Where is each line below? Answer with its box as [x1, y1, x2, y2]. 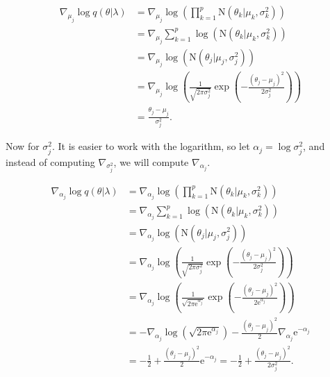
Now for [6, 139, 40, 153]
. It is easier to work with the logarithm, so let [52, 139, 250, 153]
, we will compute [113, 154, 189, 169]
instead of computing [6, 154, 95, 169]
